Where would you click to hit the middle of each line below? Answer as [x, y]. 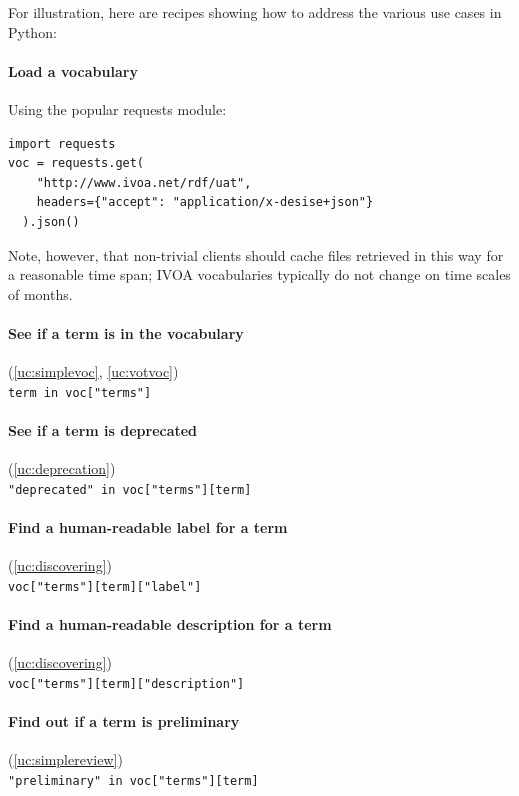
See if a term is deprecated [103, 429]
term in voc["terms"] [80, 392]
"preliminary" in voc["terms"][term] [133, 780]
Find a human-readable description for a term [170, 624]
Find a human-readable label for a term [148, 527]
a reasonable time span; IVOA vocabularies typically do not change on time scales [259, 274]
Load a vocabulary [73, 70]
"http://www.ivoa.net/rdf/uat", [144, 182]
